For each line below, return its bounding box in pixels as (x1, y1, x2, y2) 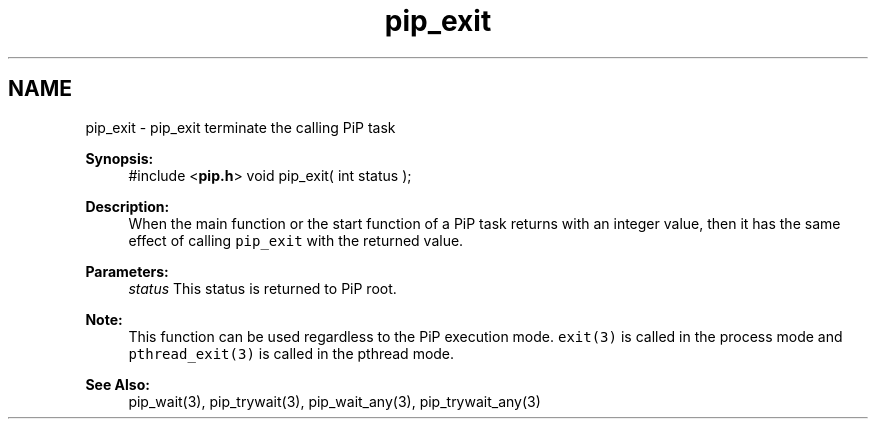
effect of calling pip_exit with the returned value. (128, 231, 464, 249)
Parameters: (85, 262, 169, 280)
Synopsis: (85, 149, 154, 167)
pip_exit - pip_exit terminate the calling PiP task (85, 118, 396, 136)
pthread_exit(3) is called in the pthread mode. (128, 344, 455, 362)
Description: (85, 197, 170, 215)
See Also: (85, 375, 150, 393)
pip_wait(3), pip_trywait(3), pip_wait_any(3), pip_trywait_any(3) (128, 392, 541, 410)
